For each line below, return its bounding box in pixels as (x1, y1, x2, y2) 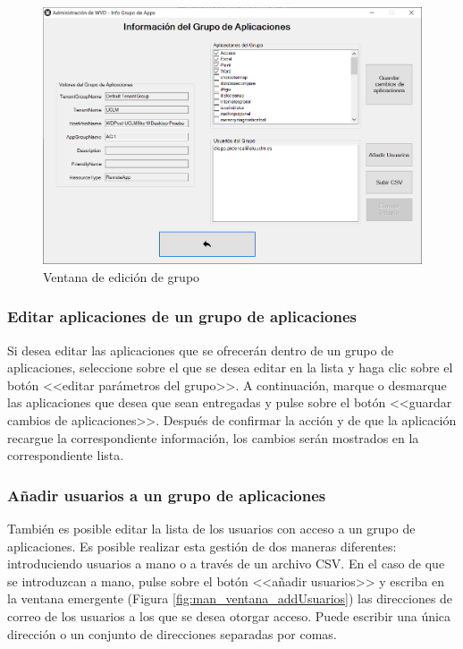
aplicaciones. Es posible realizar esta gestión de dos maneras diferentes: (7, 536, 397, 555)
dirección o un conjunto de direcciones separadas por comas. (7, 624, 337, 643)
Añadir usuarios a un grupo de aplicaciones (7, 483, 326, 506)
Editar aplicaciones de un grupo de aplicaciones (7, 305, 357, 328)
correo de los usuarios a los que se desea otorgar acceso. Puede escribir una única (7, 606, 451, 625)
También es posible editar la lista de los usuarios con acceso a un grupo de (7, 519, 416, 537)
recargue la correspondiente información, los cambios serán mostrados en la (7, 428, 419, 447)
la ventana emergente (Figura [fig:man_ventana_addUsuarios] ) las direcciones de (7, 589, 453, 608)
